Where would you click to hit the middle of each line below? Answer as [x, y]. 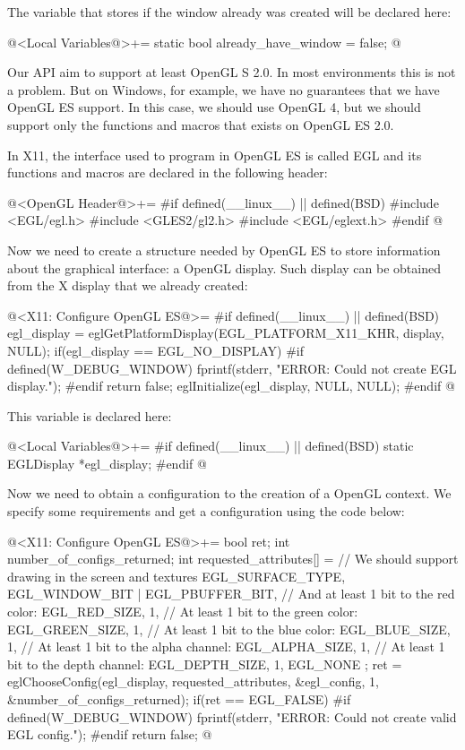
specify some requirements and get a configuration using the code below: [206, 511]
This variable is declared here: [90, 415]
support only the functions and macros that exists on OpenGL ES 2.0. [201, 124]
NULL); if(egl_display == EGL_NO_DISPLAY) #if [155, 350]
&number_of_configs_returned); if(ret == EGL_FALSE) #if [179, 699]
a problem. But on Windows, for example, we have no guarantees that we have [224, 89]
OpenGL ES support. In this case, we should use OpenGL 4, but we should [214, 107]
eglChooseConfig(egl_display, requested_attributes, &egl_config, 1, [193, 681]
